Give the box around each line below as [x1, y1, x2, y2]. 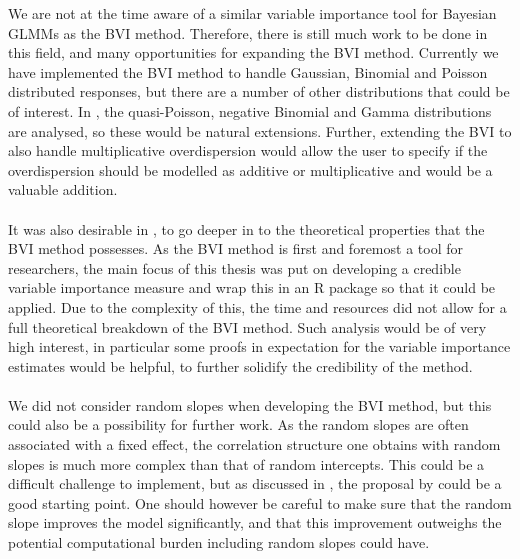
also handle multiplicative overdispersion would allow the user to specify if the [8, 140, 488, 161]
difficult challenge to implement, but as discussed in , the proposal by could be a [8, 473, 502, 494]
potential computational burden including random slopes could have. [8, 532, 430, 553]
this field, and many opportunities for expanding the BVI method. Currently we [8, 42, 499, 63]
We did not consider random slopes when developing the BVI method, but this [8, 394, 492, 415]
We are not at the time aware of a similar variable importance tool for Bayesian [8, 3, 497, 23]
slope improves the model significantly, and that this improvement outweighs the [8, 512, 502, 533]
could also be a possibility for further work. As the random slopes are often [8, 414, 469, 435]
